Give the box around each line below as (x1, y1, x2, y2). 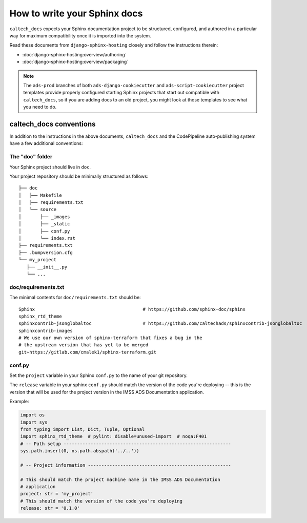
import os (20, 412, 45, 418)
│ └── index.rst (18, 236, 76, 241)
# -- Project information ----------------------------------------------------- (20, 462, 232, 468)
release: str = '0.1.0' (20, 505, 80, 511)
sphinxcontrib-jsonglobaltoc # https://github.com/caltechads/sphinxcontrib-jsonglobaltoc (18, 321, 302, 326)
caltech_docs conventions (9, 119, 96, 128)
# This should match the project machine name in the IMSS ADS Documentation (20, 476, 220, 483)
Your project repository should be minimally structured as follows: (9, 173, 149, 179)
